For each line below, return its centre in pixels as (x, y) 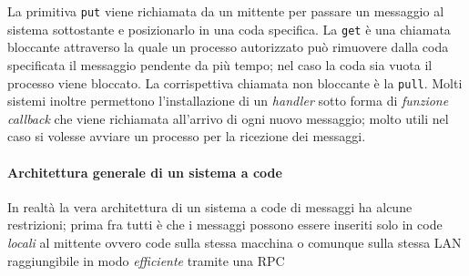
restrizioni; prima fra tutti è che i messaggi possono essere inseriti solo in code (225, 225)
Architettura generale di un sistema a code (145, 172)
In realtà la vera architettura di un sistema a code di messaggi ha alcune (210, 206)
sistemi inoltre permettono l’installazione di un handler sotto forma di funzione (228, 101)
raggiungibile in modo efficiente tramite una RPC (146, 260)
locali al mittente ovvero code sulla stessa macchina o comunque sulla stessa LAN (234, 242)
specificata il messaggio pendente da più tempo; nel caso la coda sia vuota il (220, 64)
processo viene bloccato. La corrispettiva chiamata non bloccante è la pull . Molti (235, 82)
